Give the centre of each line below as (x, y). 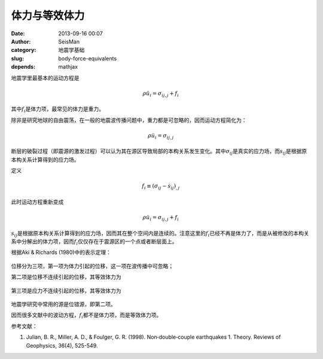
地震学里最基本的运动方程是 (45, 78)
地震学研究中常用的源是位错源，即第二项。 (63, 304)
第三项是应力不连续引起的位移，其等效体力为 (66, 290)
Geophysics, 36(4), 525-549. (62, 345)
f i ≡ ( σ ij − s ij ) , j (161, 187)
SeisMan (69, 41)
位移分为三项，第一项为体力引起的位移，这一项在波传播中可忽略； (92, 266)
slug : (17, 58)
